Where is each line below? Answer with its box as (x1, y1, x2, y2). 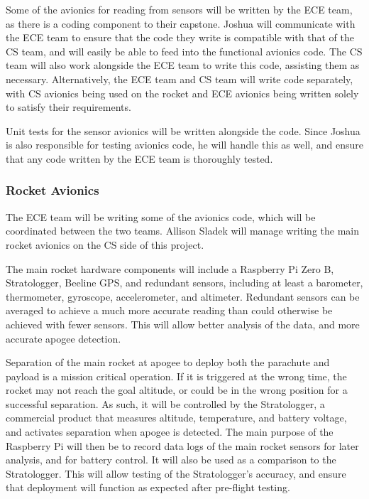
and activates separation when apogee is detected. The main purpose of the (6, 424, 334, 439)
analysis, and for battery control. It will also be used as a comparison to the (6, 452, 336, 467)
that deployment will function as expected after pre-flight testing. (6, 480, 290, 495)
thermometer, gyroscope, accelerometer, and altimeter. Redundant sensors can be (6, 289, 360, 304)
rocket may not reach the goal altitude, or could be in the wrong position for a (6, 382, 348, 397)
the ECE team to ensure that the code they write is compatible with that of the (6, 30, 354, 45)
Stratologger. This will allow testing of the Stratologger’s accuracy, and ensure (6, 466, 346, 481)
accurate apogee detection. (6, 331, 121, 345)
